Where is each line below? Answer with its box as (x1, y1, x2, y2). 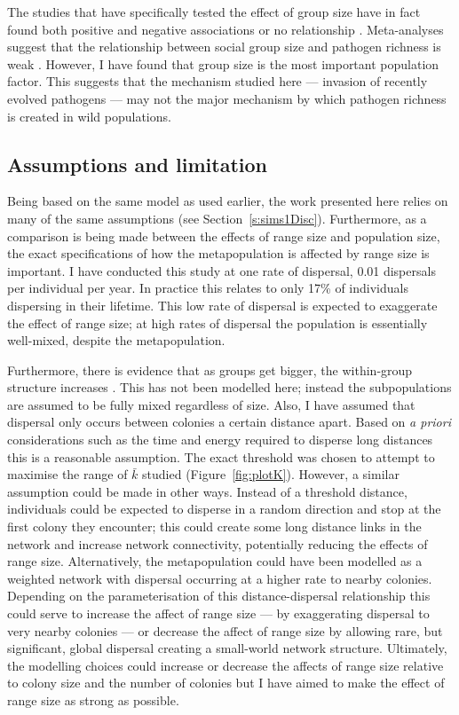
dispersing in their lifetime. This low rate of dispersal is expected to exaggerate (7, 295, 438, 314)
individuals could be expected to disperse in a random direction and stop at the (7, 499, 441, 518)
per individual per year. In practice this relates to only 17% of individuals (7, 279, 408, 297)
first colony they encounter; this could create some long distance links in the (7, 517, 422, 536)
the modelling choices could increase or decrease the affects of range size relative (7, 656, 444, 674)
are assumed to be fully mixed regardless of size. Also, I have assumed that (7, 395, 415, 413)
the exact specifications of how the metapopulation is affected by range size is (7, 244, 430, 263)
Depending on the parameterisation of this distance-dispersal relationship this (7, 586, 431, 605)
